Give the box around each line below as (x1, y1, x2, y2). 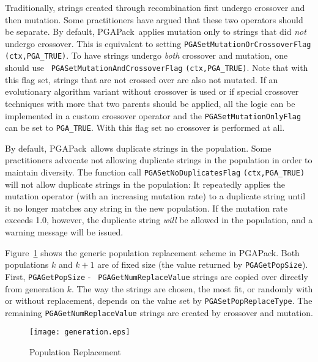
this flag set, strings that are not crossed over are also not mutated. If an (5, 73, 278, 86)
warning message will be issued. (5, 226, 124, 238)
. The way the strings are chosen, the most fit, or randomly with (71, 282, 313, 295)
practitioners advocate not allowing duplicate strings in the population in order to (5, 153, 312, 166)
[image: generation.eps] (29, 328, 130, 337)
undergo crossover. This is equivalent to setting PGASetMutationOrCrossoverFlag (5, 37, 311, 50)
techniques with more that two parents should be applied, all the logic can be (5, 97, 295, 109)
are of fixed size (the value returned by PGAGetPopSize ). (97, 258, 308, 271)
